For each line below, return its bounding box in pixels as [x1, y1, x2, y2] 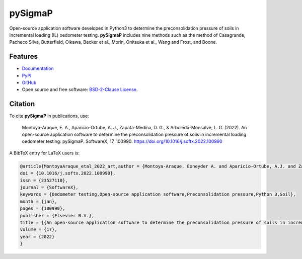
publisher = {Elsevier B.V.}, [20, 213, 95, 218]
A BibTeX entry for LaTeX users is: [9, 150, 80, 156]
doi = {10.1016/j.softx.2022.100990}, [20, 170, 116, 176]
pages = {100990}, [20, 206, 65, 211]
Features [9, 52, 38, 61]
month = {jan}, [20, 199, 57, 204]
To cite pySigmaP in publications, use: [9, 113, 89, 119]
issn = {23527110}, [20, 178, 68, 183]
